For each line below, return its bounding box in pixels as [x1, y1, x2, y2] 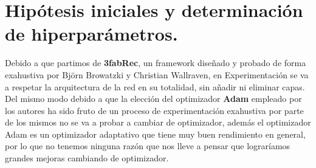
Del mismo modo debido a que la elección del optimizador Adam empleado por [5, 92, 302, 105]
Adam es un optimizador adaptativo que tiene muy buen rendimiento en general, [5, 127, 306, 140]
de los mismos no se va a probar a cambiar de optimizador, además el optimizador [5, 116, 311, 129]
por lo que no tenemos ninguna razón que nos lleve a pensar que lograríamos [5, 139, 290, 152]
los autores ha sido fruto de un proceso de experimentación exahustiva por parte [5, 104, 304, 116]
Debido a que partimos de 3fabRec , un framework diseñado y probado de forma [5, 56, 306, 69]
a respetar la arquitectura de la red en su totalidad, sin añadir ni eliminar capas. [5, 80, 305, 93]
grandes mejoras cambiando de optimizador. [5, 152, 169, 164]
